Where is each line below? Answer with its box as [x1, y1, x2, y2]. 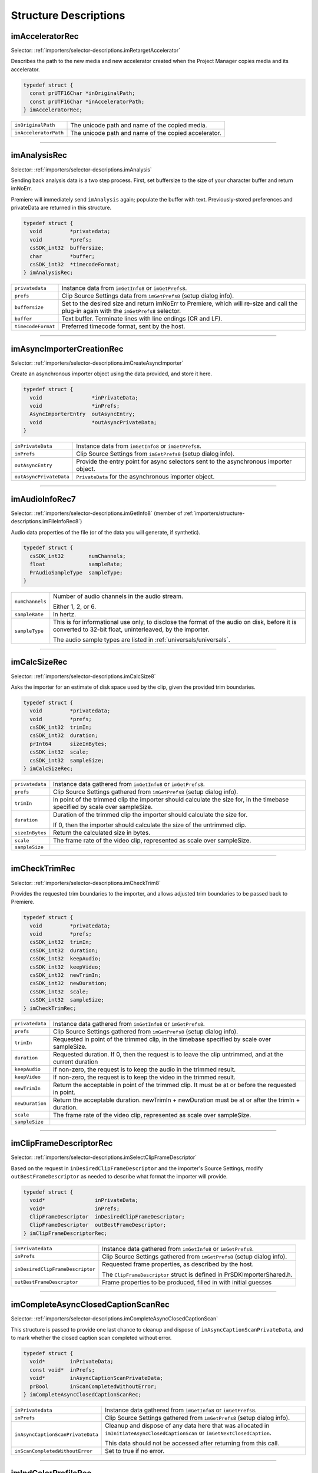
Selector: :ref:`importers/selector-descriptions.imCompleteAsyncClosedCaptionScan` [11, 1315, 218, 1322]
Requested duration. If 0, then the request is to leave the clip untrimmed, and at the [53, 1050, 284, 1058]
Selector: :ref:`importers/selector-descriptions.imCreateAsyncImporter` [11, 359, 184, 366]
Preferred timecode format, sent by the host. [61, 322, 185, 331]
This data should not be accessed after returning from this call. [105, 1439, 280, 1448]
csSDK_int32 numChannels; [29, 553, 126, 559]
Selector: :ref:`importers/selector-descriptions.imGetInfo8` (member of [11, 510, 183, 517]
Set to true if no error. [105, 1447, 165, 1455]
